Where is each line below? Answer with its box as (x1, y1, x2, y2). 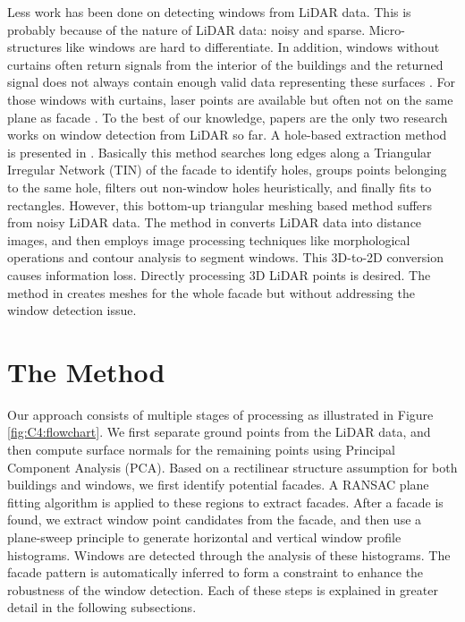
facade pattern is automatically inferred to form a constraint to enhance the (7, 563, 424, 582)
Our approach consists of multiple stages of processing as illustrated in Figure (7, 405, 434, 423)
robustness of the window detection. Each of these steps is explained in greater (7, 580, 438, 599)
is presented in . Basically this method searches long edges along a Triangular (7, 142, 432, 161)
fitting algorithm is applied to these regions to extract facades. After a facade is (7, 492, 444, 511)
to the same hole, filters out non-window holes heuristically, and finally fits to (7, 177, 432, 196)
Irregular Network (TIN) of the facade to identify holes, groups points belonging (7, 160, 447, 179)
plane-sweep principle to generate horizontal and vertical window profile (7, 527, 402, 546)
